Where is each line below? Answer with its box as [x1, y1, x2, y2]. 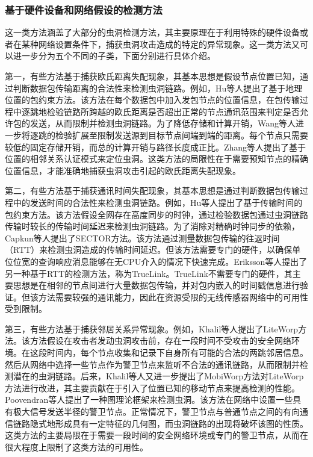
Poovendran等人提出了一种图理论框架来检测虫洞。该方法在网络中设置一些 [5, 393, 293, 406]
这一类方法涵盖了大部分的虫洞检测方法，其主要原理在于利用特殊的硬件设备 [5, 26, 300, 39]
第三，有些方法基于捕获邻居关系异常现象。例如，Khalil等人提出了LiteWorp [5, 322, 299, 335]
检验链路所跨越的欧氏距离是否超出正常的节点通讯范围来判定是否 [46, 105, 300, 117]
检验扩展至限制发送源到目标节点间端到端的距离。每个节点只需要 [55, 128, 308, 141]
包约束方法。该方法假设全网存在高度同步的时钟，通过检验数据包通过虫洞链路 [5, 208, 308, 220]
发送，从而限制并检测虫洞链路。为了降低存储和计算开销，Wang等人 [29, 117, 296, 129]
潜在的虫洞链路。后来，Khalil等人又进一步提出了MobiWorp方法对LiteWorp [13, 370, 304, 382]
